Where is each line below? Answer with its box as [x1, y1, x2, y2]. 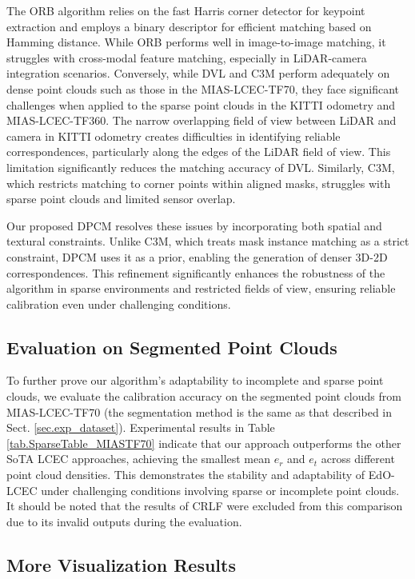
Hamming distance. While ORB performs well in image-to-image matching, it [6, 34, 386, 50]
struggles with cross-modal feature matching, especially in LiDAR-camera [6, 49, 367, 66]
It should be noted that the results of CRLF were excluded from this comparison [6, 497, 403, 514]
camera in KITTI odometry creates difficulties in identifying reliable [6, 127, 341, 144]
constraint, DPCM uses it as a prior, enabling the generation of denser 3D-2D [6, 248, 388, 265]
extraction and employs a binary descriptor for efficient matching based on [6, 18, 372, 34]
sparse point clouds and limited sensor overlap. [6, 190, 236, 207]
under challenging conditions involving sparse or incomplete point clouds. [41, 481, 400, 498]
